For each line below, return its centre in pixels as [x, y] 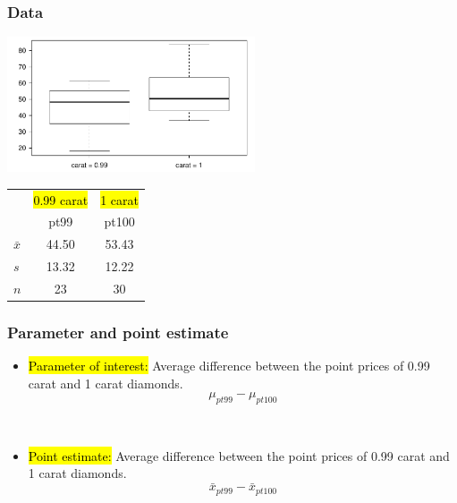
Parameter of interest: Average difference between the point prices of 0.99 [229, 366]
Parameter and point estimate [118, 332]
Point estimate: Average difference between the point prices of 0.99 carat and [239, 455]
